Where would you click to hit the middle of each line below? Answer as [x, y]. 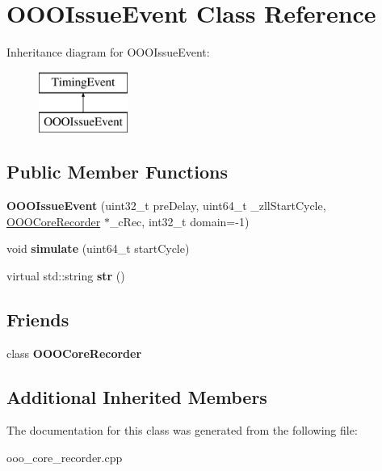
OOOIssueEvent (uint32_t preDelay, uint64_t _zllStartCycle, [166, 206]
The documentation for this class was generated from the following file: [182, 430]
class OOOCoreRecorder [74, 353]
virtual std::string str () [66, 275]
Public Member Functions [117, 172]
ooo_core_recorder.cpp [65, 458]
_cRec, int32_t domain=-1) [179, 221]
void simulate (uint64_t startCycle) [98, 248]
